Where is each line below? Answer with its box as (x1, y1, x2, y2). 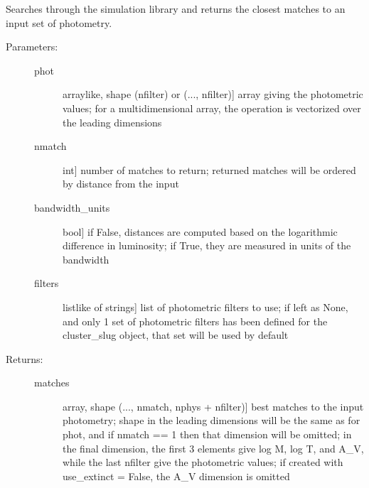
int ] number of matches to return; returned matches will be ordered (63, 162, 356, 177)
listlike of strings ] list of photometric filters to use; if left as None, (63, 299, 348, 314)
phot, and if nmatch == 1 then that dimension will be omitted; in (63, 427, 352, 442)
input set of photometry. (6, 15, 112, 30)
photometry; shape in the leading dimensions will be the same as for (63, 413, 360, 428)
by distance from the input (63, 176, 179, 191)
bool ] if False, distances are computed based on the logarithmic (63, 224, 338, 239)
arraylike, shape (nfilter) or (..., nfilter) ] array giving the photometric (63, 87, 363, 102)
